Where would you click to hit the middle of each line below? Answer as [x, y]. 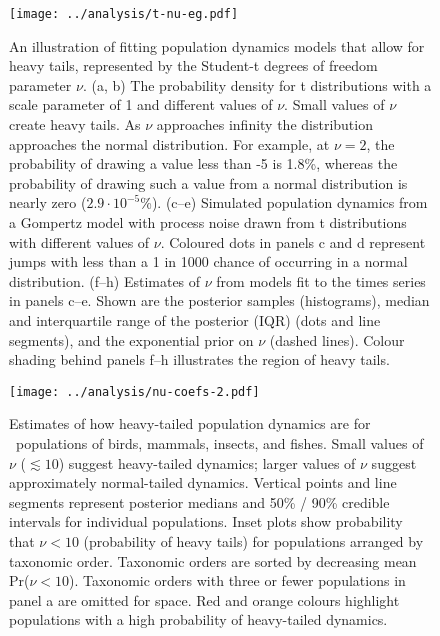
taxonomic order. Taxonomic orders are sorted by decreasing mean [213, 560]
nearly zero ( [48, 202]
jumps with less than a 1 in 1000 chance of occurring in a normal [208, 261]
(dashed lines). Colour [337, 339]
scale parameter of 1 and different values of [141, 104]
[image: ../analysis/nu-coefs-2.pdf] [134, 391]
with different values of [79, 241]
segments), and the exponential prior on [131, 339]
